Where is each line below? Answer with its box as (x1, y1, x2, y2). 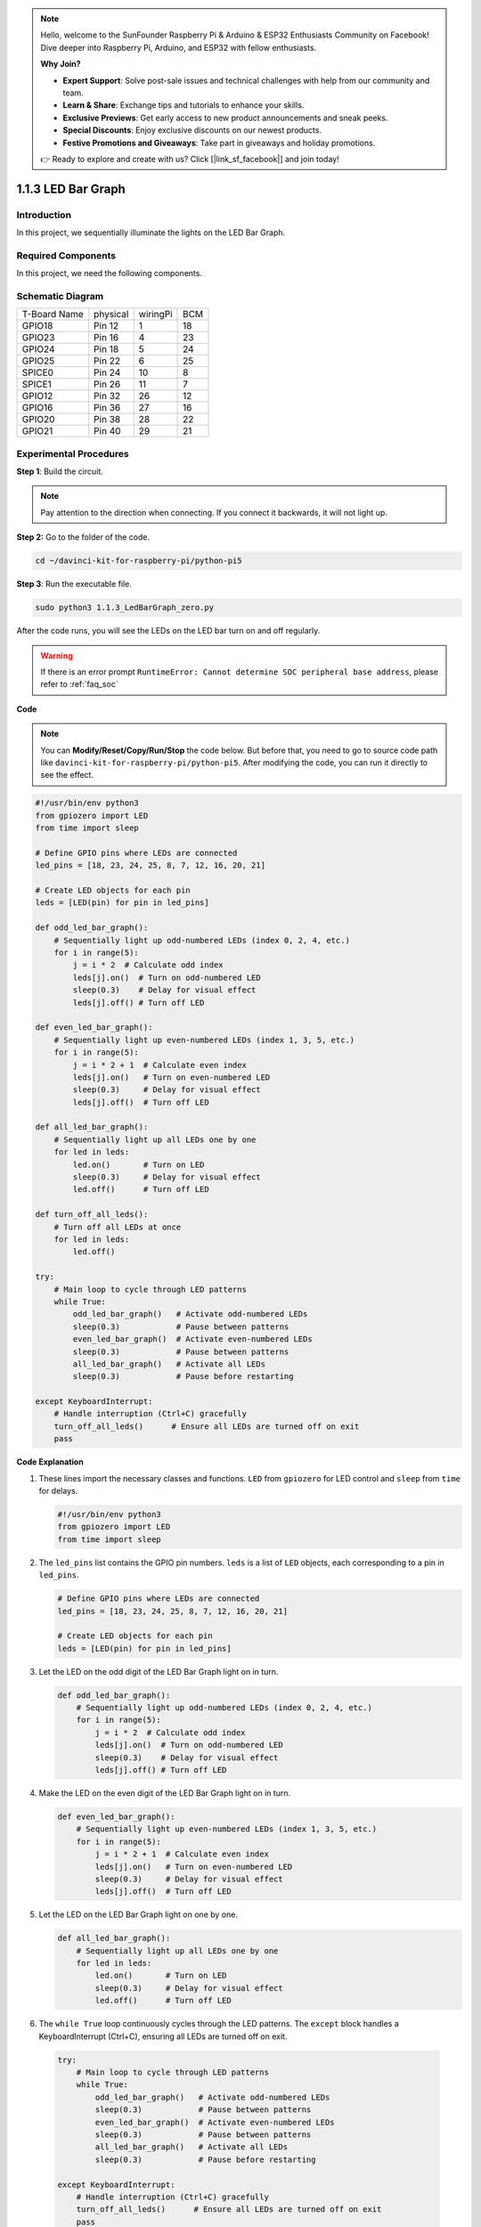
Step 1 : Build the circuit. (16, 466, 104, 477)
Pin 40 (94, 425, 121, 437)
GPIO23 (21, 331, 55, 344)
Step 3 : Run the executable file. (16, 579, 133, 590)
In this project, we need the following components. (16, 268, 202, 279)
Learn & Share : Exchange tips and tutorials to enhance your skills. (62, 100, 305, 110)
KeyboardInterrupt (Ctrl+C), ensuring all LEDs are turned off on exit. (38, 2031, 288, 2042)
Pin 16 (94, 331, 119, 344)
